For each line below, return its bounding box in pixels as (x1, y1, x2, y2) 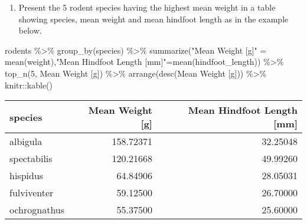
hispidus (9, 169, 44, 183)
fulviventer (9, 186, 54, 200)
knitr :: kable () (5, 78, 53, 91)
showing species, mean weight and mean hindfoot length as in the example (18, 12, 289, 25)
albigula (9, 134, 43, 149)
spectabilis (9, 151, 53, 166)
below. (18, 24, 42, 37)
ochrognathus (9, 203, 65, 217)
